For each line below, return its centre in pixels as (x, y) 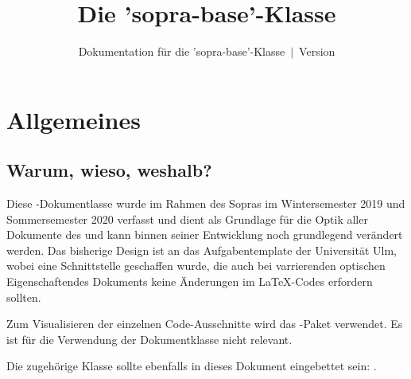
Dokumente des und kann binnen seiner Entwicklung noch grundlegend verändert (205, 234)
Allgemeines (74, 119)
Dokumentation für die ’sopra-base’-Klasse (182, 51)
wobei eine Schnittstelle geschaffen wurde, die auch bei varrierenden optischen (196, 266)
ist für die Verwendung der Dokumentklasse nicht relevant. (149, 339)
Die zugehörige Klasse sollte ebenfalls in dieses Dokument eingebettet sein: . (192, 366)
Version (317, 51)
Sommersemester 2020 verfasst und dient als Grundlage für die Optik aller (187, 219)
